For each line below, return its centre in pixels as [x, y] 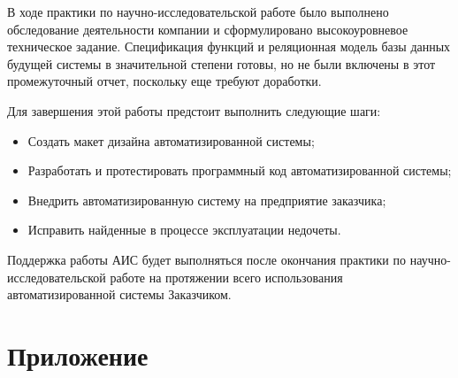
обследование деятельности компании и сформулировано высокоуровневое [208, 29]
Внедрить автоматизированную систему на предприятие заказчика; [207, 200]
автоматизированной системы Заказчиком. [119, 294]
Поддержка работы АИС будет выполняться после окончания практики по [206, 259]
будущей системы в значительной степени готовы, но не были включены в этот [221, 63]
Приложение [78, 355]
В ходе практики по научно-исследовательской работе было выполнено [198, 12]
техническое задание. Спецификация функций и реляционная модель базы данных [229, 46]
